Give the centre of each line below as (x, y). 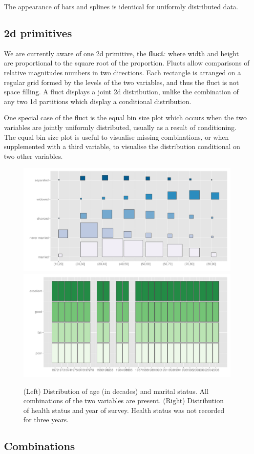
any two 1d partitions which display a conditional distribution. (98, 101)
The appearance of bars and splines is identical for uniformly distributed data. (121, 6)
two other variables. (33, 156)
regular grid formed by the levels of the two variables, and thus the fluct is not (122, 82)
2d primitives (38, 32)
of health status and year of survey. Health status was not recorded (124, 410)
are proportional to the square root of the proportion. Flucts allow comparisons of (127, 63)
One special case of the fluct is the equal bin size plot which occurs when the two (125, 118)
